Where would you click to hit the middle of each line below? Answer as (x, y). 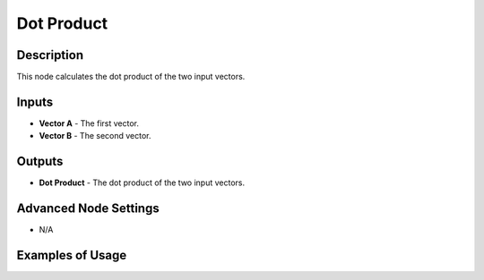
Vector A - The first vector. (89, 123)
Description (50, 55)
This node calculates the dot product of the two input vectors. (131, 77)
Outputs (40, 161)
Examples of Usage (72, 255)
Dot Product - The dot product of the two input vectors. (142, 182)
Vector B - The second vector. (95, 136)
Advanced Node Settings (88, 209)
